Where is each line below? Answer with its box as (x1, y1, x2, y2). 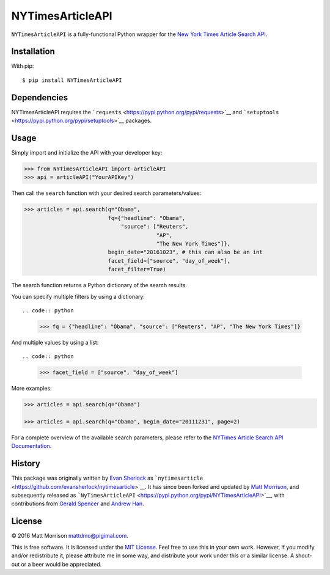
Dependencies (11, 92, 68, 103)
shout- (295, 552, 312, 559)
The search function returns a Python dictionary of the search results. (11, 282, 188, 289)
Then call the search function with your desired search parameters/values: (11, 189, 202, 197)
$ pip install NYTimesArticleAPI (22, 76, 122, 84)
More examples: (11, 385, 52, 392)
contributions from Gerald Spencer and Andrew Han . (11, 500, 144, 507)
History (11, 458, 41, 469)
